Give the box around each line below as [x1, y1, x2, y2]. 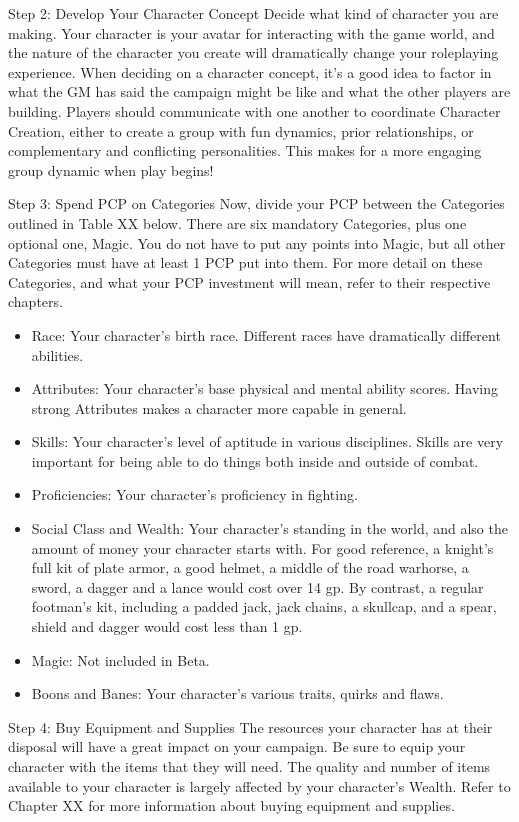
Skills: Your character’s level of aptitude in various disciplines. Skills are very [31, 431, 504, 452]
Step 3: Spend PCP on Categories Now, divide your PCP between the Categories [8, 193, 505, 214]
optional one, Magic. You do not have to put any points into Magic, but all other [8, 232, 506, 253]
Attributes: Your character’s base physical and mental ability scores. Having [31, 378, 498, 399]
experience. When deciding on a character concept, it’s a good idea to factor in [8, 61, 492, 82]
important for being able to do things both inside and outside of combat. [31, 450, 479, 471]
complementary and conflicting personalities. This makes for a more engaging [8, 140, 482, 161]
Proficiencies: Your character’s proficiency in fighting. [31, 484, 358, 505]
